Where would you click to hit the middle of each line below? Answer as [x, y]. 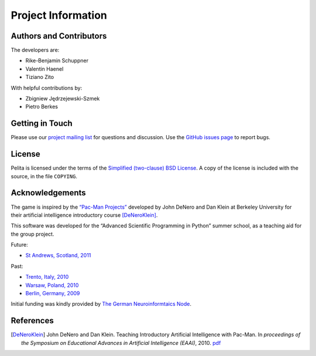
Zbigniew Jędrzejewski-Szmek [63, 99]
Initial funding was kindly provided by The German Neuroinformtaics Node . [101, 304]
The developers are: [35, 50]
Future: [20, 245]
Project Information [59, 15]
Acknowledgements [48, 193]
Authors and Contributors [59, 36]
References [32, 321]
